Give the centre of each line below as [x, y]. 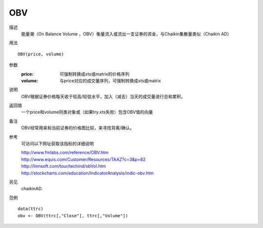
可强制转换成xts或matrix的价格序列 [94, 74]
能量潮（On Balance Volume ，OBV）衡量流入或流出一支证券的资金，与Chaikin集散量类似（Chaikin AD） [126, 34]
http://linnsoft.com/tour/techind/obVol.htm [64, 166]
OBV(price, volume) [41, 54]
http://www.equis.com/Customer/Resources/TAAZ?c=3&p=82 [83, 159]
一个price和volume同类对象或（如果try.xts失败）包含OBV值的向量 [87, 112]
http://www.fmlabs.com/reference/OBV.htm [65, 153]
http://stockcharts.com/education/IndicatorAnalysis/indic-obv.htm [87, 173]
